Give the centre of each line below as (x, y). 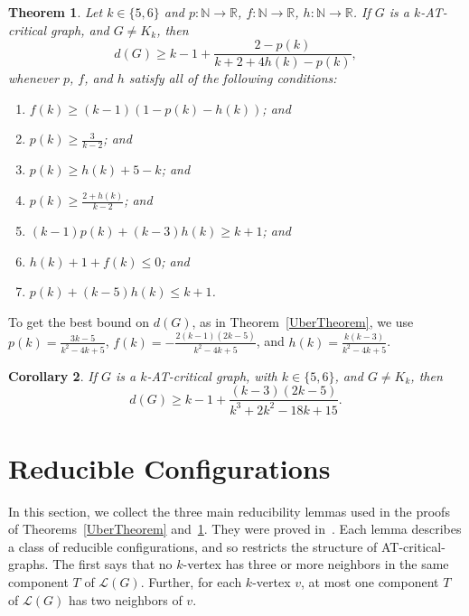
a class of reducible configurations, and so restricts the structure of (193, 546)
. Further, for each (191, 582)
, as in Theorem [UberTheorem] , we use (303, 321)
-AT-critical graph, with (212, 375)
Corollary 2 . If (52, 375)
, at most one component (370, 582)
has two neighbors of (125, 599)
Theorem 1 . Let (56, 12)
